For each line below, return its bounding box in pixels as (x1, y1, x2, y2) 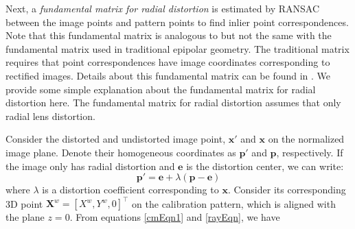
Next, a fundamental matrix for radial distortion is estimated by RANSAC (5, 1, 320, 15)
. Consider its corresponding (227, 182, 346, 197)
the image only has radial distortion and (5, 158, 175, 173)
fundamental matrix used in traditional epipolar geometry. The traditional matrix (5, 41, 350, 56)
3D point (5, 196, 43, 210)
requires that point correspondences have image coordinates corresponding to (5, 55, 330, 69)
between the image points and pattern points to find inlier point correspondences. (5, 14, 349, 29)
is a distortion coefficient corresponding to (42, 182, 219, 197)
